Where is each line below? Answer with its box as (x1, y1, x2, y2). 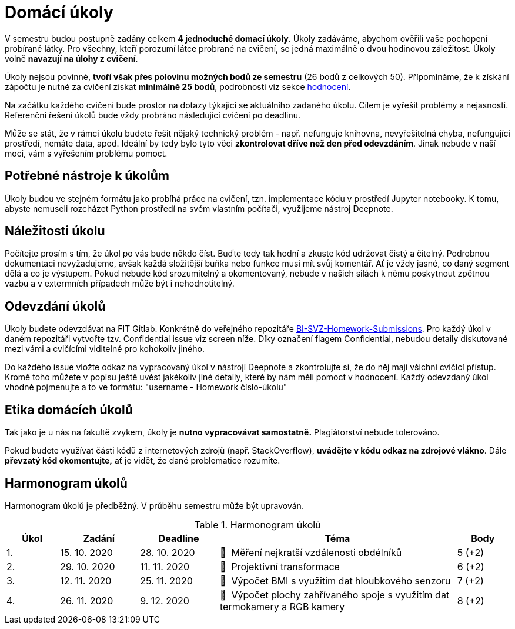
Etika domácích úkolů (5, 402, 133, 417)
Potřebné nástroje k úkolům (5, 168, 169, 184)
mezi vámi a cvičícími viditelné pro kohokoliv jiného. (5, 344, 205, 354)
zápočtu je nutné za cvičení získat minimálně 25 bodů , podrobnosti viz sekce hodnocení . (5, 81, 351, 92)
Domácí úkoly (5, 2, 113, 22)
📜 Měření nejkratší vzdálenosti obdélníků (220, 546, 402, 558)
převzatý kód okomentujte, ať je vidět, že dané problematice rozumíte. (5, 455, 280, 466)
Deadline (158, 532, 199, 544)
